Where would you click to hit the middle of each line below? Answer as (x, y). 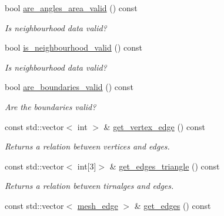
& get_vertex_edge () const (154, 126)
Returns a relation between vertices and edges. (87, 146)
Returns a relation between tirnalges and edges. (89, 186)
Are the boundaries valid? (51, 106)
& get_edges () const (173, 205)
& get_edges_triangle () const (165, 166)
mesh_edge (98, 205)
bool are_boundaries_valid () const (69, 87)
